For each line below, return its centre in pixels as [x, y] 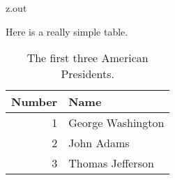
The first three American [87, 58]
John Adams [99, 143]
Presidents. [87, 74]
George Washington [116, 123]
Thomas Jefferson [111, 163]
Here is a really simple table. [67, 31]
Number [35, 102]
